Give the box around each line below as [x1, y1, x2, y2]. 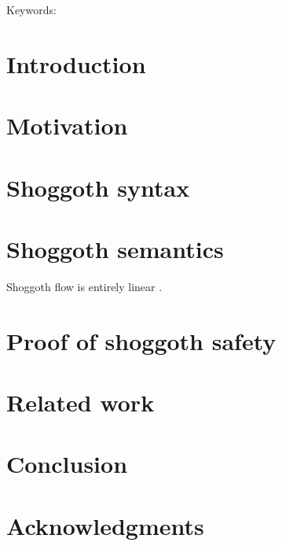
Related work [6, 386, 155, 418]
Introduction [6, 47, 146, 79]
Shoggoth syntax [6, 171, 190, 203]
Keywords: [6, 2, 57, 17]
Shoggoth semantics [6, 232, 224, 264]
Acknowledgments [6, 509, 204, 541]
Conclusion [6, 448, 128, 480]
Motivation [6, 109, 128, 142]
